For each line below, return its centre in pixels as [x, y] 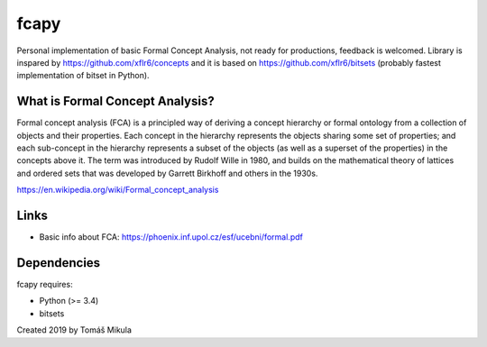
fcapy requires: [45, 284]
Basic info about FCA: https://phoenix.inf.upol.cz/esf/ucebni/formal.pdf [171, 237]
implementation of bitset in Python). [83, 76]
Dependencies [59, 263]
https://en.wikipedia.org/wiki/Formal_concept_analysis [118, 190]
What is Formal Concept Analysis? [116, 101]
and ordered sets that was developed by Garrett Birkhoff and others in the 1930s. [167, 173]
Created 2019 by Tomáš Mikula [74, 330]
